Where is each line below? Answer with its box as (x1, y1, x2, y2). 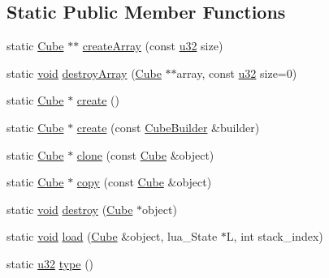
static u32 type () (6, 254, 94, 272)
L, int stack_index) (226, 228, 323, 245)
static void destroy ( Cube (6, 200, 133, 217)
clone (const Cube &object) (76, 146, 214, 163)
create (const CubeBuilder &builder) (76, 118, 260, 135)
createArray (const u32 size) (82, 37, 223, 54)
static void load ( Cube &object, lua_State (6, 228, 218, 245)
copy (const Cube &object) (76, 173, 212, 190)
